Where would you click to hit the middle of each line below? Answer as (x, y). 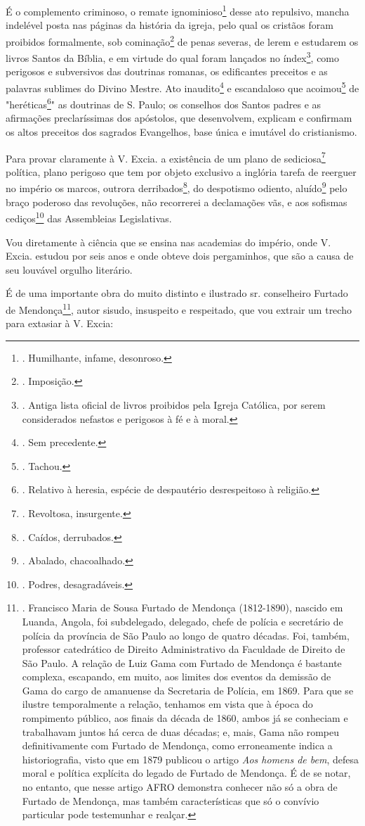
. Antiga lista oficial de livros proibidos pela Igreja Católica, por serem (174, 404)
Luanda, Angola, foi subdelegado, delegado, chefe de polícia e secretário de (182, 621)
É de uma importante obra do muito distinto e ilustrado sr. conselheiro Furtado (177, 293)
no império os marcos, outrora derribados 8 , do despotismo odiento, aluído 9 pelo (177, 187)
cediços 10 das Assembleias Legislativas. (89, 217)
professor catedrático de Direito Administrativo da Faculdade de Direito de (184, 649)
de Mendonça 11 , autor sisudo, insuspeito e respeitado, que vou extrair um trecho (179, 308)
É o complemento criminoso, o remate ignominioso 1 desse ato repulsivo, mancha (178, 10)
